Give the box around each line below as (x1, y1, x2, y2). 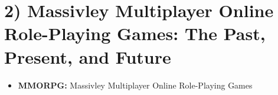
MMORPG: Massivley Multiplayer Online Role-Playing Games (18, 78, 253, 91)
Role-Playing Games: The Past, (4, 21, 266, 45)
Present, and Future (4, 44, 171, 68)
